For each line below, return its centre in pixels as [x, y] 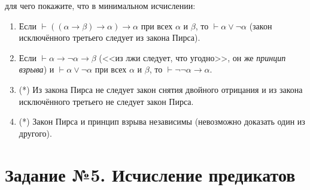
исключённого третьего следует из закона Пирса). [110, 37]
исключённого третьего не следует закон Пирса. [106, 101]
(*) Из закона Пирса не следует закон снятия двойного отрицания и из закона [161, 89]
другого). [35, 133]
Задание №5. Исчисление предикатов [150, 174]
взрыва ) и [37, 69]
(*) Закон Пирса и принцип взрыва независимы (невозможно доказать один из [162, 121]
